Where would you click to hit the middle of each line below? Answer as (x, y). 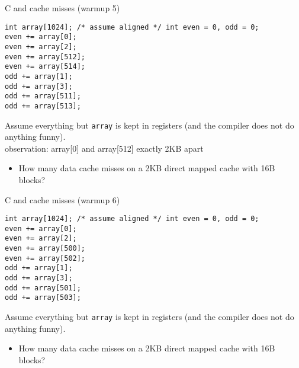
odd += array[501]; (43, 288)
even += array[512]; (45, 57)
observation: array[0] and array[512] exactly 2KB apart (104, 148)
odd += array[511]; (43, 96)
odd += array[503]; (43, 298)
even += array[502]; (45, 258)
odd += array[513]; (43, 106)
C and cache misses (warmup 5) (62, 8)
